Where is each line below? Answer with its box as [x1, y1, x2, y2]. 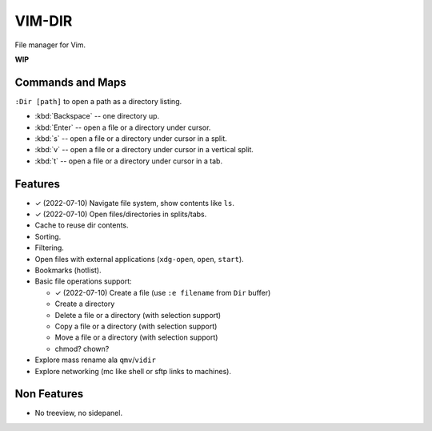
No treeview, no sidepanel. [34, 409, 123, 418]
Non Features [14, 387, 84, 401]
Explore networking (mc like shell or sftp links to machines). [34, 366, 232, 376]
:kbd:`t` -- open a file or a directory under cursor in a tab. [34, 156, 223, 166]
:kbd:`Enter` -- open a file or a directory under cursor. [34, 123, 211, 132]
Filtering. [34, 243, 64, 252]
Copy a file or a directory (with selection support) [54, 321, 218, 331]
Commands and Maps [14, 75, 127, 89]
